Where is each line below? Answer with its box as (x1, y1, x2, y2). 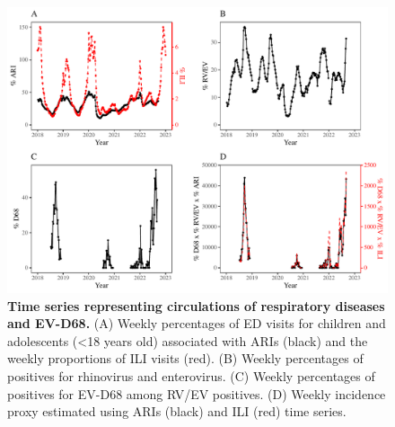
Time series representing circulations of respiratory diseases (7, 296, 385, 315)
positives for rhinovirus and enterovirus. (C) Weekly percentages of (7, 366, 375, 385)
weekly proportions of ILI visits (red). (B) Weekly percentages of (7, 349, 364, 368)
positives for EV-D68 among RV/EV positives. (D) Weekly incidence (7, 384, 386, 403)
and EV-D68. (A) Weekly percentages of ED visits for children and (7, 314, 386, 333)
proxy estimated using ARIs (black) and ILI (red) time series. (7, 402, 347, 421)
